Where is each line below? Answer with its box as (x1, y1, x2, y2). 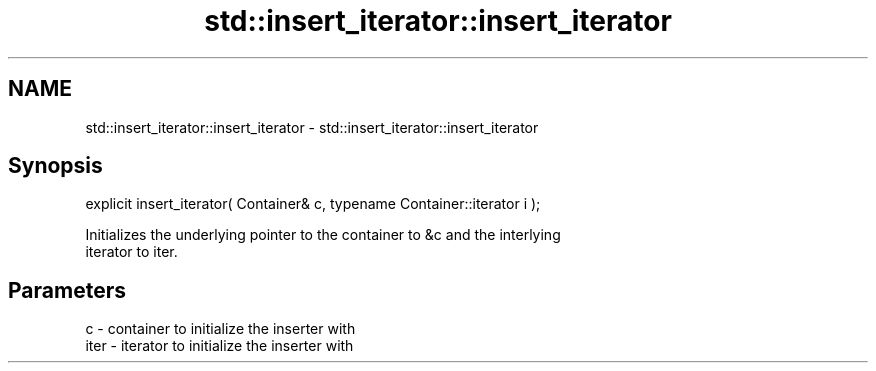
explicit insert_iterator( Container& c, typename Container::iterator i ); (85, 195, 541, 213)
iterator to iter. (85, 243, 178, 261)
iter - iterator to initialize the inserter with (85, 337, 354, 355)
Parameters (8, 277, 126, 303)
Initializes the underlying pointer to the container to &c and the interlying (85, 226, 561, 244)
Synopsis (8, 153, 103, 179)
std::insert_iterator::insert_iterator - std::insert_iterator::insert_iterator (85, 118, 539, 136)
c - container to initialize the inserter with (85, 320, 356, 338)
